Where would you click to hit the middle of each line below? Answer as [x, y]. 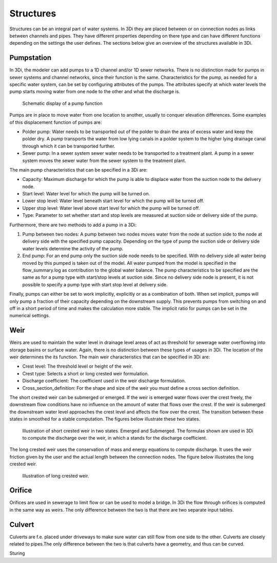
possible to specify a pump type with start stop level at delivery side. [95, 284]
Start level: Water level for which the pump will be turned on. [86, 194]
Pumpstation [31, 58]
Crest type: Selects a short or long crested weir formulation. [86, 373]
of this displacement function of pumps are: [56, 122]
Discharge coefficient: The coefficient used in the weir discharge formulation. [104, 381]
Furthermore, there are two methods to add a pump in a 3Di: [73, 225]
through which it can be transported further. [69, 146]
